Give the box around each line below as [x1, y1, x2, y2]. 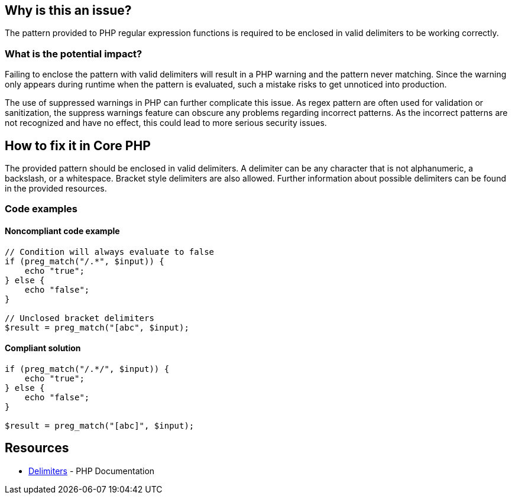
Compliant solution [5, 343, 81, 354]
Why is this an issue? [5, 3, 132, 18]
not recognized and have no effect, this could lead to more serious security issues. [5, 118, 327, 128]
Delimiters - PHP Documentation [28, 465, 155, 476]
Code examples [5, 203, 78, 215]
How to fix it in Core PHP [5, 138, 151, 153]
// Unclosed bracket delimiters [5, 313, 154, 323]
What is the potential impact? [5, 47, 142, 60]
